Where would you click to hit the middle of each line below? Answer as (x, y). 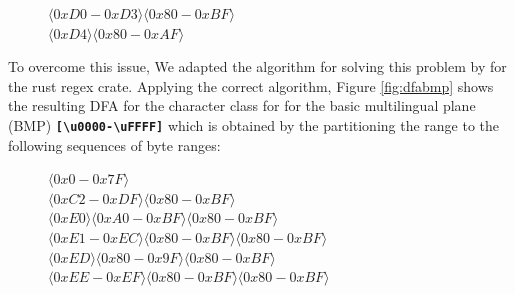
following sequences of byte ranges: (114, 144)
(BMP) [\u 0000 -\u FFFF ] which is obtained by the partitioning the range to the (254, 124)
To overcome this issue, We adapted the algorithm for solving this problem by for (257, 66)
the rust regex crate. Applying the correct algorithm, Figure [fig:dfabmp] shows (251, 85)
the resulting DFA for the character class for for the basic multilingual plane (242, 105)
